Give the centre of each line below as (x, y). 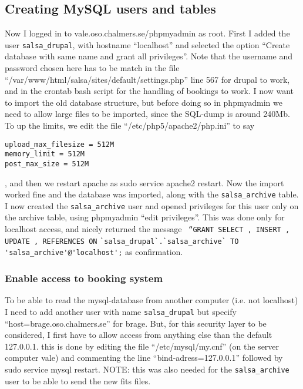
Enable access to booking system (84, 278)
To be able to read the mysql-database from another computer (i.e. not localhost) (151, 300)
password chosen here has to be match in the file (92, 68)
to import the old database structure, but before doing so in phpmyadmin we (144, 102)
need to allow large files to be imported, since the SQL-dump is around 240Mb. (147, 114)
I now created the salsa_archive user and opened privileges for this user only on (152, 205)
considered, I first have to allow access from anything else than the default (139, 335)
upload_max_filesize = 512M (60, 144)
